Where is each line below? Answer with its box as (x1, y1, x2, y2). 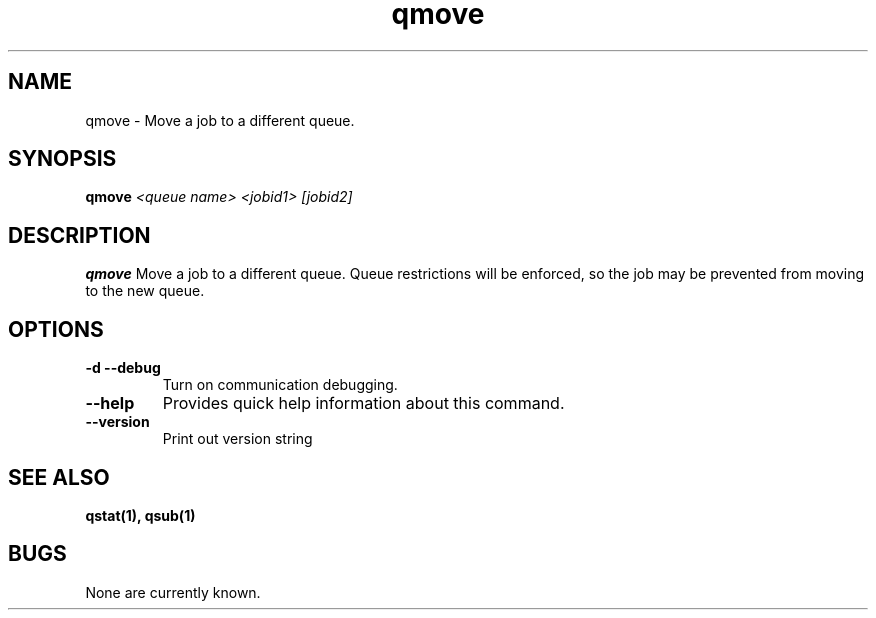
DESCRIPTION (8, 222, 151, 248)
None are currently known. (85, 583, 261, 601)
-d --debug (85, 359, 161, 377)
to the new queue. (85, 282, 205, 300)
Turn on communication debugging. (162, 376, 398, 394)
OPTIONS (8, 316, 104, 342)
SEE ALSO (8, 464, 110, 490)
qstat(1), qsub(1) (85, 506, 196, 524)
